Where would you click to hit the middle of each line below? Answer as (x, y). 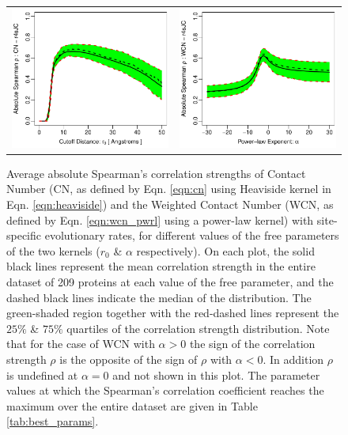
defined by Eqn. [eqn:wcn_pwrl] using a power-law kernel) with (160, 219)
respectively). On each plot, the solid (225, 250)
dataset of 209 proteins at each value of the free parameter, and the (170, 282)
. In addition (293, 359)
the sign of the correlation (252, 344)
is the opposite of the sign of (129, 359)
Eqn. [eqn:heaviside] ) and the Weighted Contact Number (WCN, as (170, 204)
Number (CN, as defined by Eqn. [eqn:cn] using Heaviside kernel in (169, 189)
